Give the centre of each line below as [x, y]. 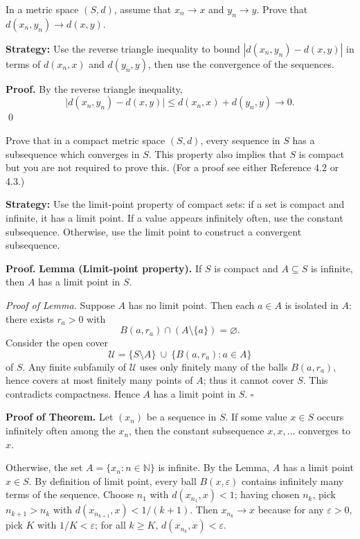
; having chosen [267, 494]
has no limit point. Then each [191, 304]
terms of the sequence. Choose [70, 494]
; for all [110, 525]
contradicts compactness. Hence [73, 393]
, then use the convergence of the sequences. [241, 63]
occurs [330, 417]
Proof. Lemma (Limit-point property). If [104, 268]
